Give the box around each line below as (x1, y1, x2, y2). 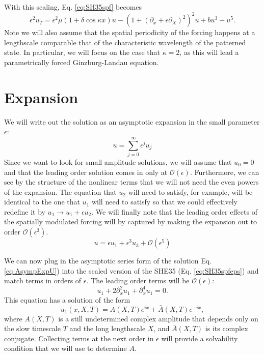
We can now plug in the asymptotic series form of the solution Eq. (4, 255, 212, 266)
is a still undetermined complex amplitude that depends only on (58, 313, 258, 323)
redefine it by (4, 206, 45, 217)
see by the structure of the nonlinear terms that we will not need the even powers (4, 176, 259, 187)
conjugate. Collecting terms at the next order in (4, 333, 154, 343)
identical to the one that (4, 196, 80, 207)
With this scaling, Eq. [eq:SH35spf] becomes (4, 2, 142, 12)
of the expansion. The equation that (4, 186, 117, 197)
